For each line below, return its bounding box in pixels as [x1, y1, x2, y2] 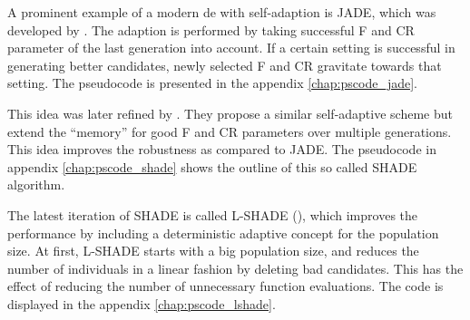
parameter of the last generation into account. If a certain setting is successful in [7, 38, 455, 57]
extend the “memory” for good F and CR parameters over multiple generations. [7, 121, 452, 141]
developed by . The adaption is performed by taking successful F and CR [7, 20, 415, 39]
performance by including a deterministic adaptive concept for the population [7, 223, 439, 242]
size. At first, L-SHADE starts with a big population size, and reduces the [7, 241, 419, 260]
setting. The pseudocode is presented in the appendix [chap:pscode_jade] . [7, 73, 417, 92]
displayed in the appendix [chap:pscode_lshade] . [7, 294, 276, 313]
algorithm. [7, 175, 65, 194]
